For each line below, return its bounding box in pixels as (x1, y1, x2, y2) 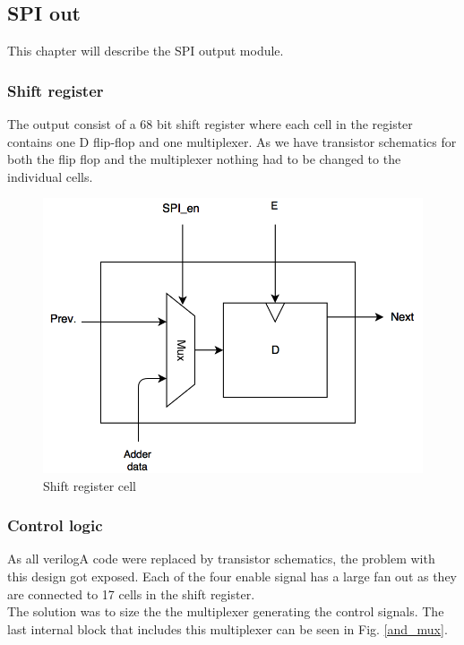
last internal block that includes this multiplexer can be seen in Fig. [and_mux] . (7, 619, 448, 638)
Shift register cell (43, 476, 136, 494)
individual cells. (7, 167, 93, 185)
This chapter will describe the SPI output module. (7, 41, 284, 60)
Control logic (7, 514, 103, 537)
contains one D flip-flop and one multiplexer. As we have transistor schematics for (7, 132, 457, 150)
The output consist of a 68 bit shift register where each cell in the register (7, 115, 413, 133)
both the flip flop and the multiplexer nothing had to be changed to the (7, 150, 401, 168)
